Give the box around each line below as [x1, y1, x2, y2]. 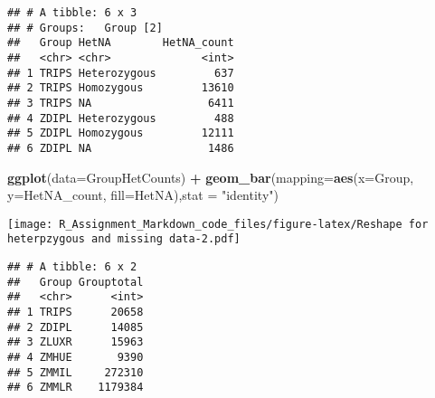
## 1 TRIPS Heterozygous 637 [7, 66, 234, 80]
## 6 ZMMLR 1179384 [7, 381, 144, 394]
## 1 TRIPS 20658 [7, 306, 144, 319]
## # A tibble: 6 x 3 [7, 6, 137, 19]
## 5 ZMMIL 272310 [7, 365, 144, 379]
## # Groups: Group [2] [7, 21, 163, 34]
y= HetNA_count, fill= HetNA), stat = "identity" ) [7, 185, 279, 204]
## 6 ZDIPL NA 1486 [7, 141, 234, 155]
